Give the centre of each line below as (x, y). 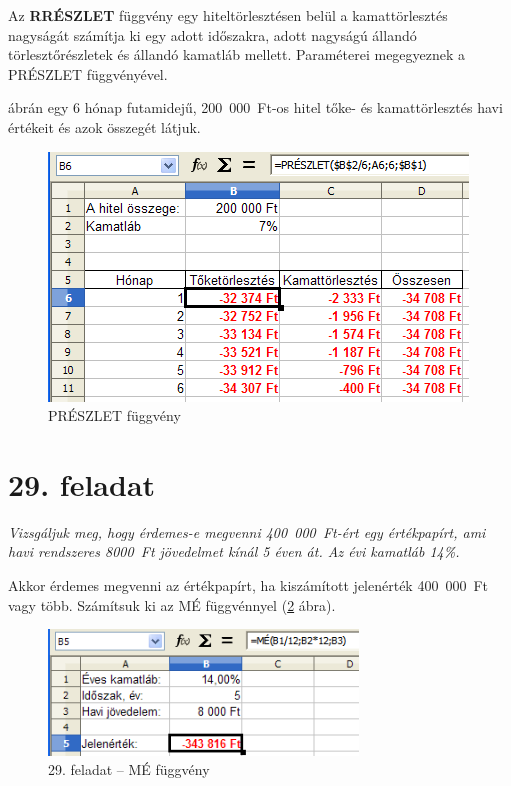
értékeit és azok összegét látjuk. (104, 126)
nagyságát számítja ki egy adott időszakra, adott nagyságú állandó (212, 34)
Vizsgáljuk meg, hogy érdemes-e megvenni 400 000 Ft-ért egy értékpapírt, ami (247, 531)
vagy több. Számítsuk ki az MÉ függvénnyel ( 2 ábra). (172, 604)
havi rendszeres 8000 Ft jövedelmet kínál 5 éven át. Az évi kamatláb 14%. (234, 551)
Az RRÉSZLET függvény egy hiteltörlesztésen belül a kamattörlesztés (228, 15)
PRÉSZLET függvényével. (88, 73)
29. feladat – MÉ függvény (129, 769)
